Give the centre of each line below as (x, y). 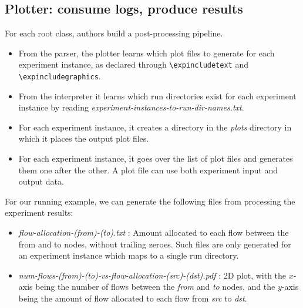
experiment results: (39, 212)
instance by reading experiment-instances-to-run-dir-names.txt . (131, 107)
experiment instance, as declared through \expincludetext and (133, 64)
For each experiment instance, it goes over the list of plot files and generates (156, 158)
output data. (41, 181)
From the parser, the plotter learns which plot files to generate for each (147, 53)
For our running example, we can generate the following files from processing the (150, 201)
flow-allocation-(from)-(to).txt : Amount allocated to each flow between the (154, 232)
